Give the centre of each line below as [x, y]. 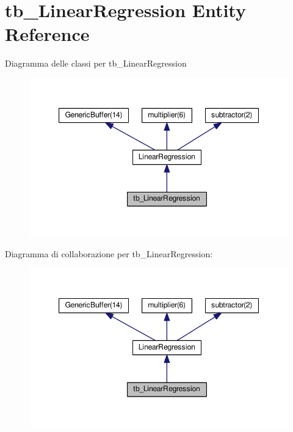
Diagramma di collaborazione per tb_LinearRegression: [109, 253]
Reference [47, 34]
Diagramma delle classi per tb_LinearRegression [96, 63]
